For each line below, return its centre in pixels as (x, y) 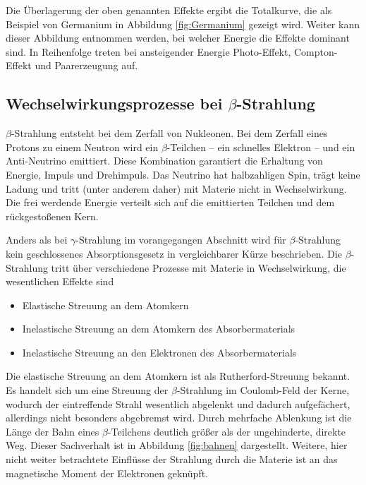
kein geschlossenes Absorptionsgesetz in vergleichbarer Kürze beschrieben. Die (174, 253)
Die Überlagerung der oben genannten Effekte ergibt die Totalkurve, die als (169, 10)
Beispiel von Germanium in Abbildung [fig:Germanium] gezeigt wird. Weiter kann (183, 24)
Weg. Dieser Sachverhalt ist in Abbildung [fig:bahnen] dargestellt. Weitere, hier (177, 445)
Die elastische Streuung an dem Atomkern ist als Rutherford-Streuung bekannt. (178, 376)
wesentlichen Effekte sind (60, 281)
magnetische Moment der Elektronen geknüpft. (107, 473)
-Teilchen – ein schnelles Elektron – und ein (261, 146)
